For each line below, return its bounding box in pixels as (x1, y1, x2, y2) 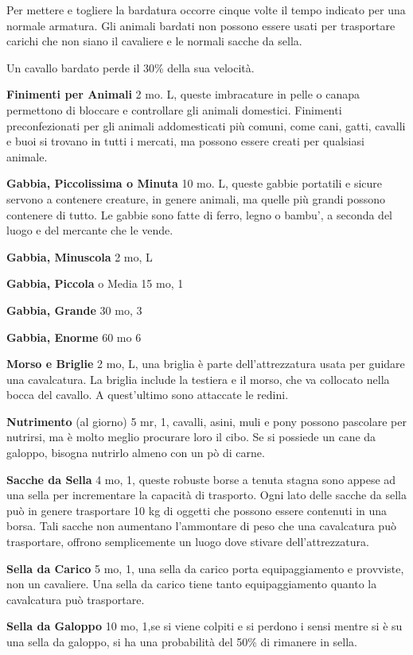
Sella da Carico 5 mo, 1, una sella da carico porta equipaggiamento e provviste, (6, 560, 404, 576)
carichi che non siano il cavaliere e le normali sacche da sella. (6, 33, 302, 49)
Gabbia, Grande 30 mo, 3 (6, 301, 142, 318)
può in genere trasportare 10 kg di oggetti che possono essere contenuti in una (6, 502, 388, 518)
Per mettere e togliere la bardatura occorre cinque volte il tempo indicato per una (6, 2, 406, 17)
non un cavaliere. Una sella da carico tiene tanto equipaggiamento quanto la (6, 576, 377, 592)
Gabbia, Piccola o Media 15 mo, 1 (6, 275, 184, 292)
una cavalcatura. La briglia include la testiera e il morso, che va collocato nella (6, 370, 390, 387)
